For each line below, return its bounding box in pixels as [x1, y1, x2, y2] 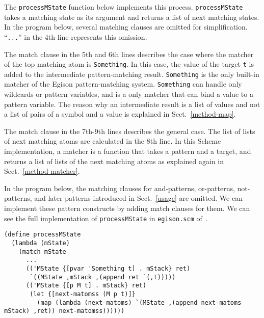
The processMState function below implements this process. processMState [4, 2, 243, 12]
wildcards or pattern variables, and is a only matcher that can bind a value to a [4, 89, 253, 99]
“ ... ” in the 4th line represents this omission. [4, 31, 147, 42]
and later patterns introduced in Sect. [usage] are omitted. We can [34, 193, 243, 203]
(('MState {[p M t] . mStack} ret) [25, 282, 147, 289]
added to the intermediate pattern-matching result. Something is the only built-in [4, 68, 259, 79]
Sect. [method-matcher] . [4, 166, 80, 176]
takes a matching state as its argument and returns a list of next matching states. [4, 11, 259, 22]
